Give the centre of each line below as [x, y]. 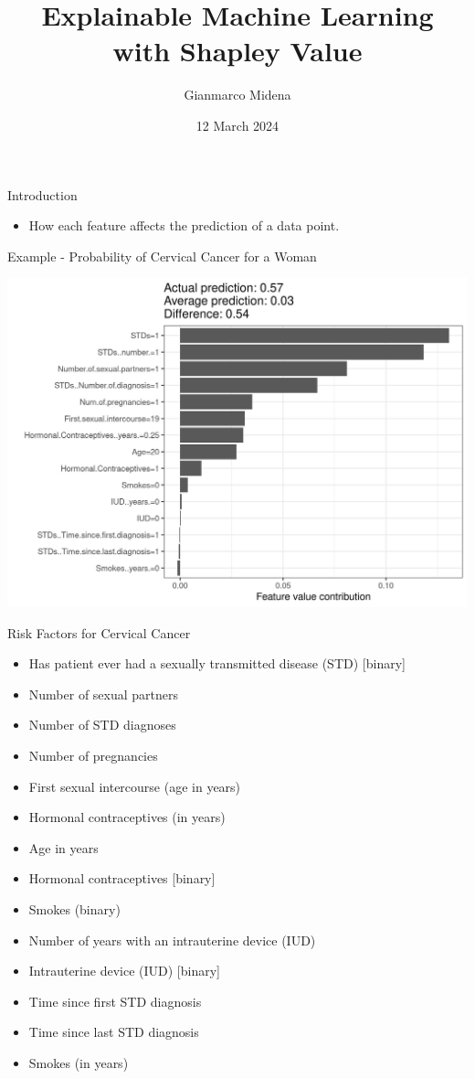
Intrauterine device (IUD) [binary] [124, 971]
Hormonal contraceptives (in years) [127, 817]
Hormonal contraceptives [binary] [122, 878]
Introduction [42, 194]
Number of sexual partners [104, 694]
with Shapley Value [237, 51]
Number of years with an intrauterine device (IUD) [172, 940]
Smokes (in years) [79, 1062]
